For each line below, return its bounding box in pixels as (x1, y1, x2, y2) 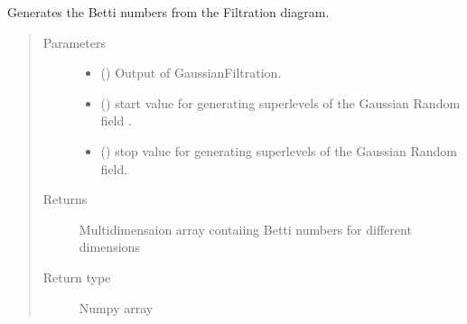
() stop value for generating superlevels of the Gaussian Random (100, 141, 457, 160)
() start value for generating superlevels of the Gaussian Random (100, 93, 461, 112)
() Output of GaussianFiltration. (100, 63, 282, 82)
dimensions (79, 237, 140, 256)
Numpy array (79, 298, 154, 317)
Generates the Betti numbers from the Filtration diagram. (7, 3, 330, 21)
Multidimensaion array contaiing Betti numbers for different (79, 219, 412, 238)
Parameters (42, 32, 106, 51)
